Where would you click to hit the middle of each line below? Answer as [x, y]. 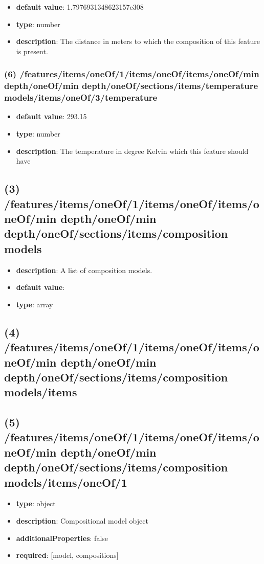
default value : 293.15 [51, 116]
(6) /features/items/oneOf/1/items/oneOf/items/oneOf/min [132, 74]
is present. [32, 51]
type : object [36, 503]
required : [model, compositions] [67, 555]
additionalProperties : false [62, 538]
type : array [35, 304]
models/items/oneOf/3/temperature [81, 97]
